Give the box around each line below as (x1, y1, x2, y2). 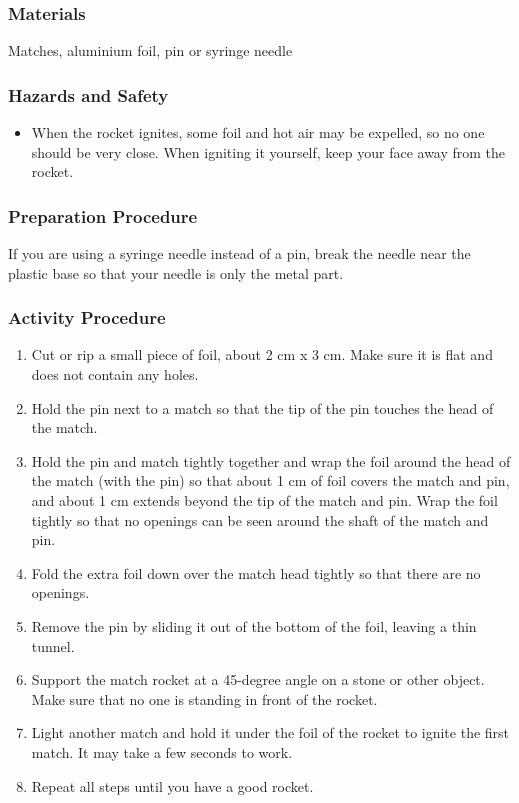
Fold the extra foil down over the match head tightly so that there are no (31, 562, 481, 583)
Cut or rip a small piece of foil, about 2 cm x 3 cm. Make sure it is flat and (31, 344, 493, 365)
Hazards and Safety (8, 82, 169, 107)
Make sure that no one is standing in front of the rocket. (31, 688, 378, 709)
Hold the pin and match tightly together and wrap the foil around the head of (31, 450, 511, 471)
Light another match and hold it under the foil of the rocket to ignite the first (31, 722, 510, 743)
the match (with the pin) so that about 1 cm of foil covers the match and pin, (31, 470, 510, 491)
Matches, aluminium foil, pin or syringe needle (8, 40, 293, 61)
